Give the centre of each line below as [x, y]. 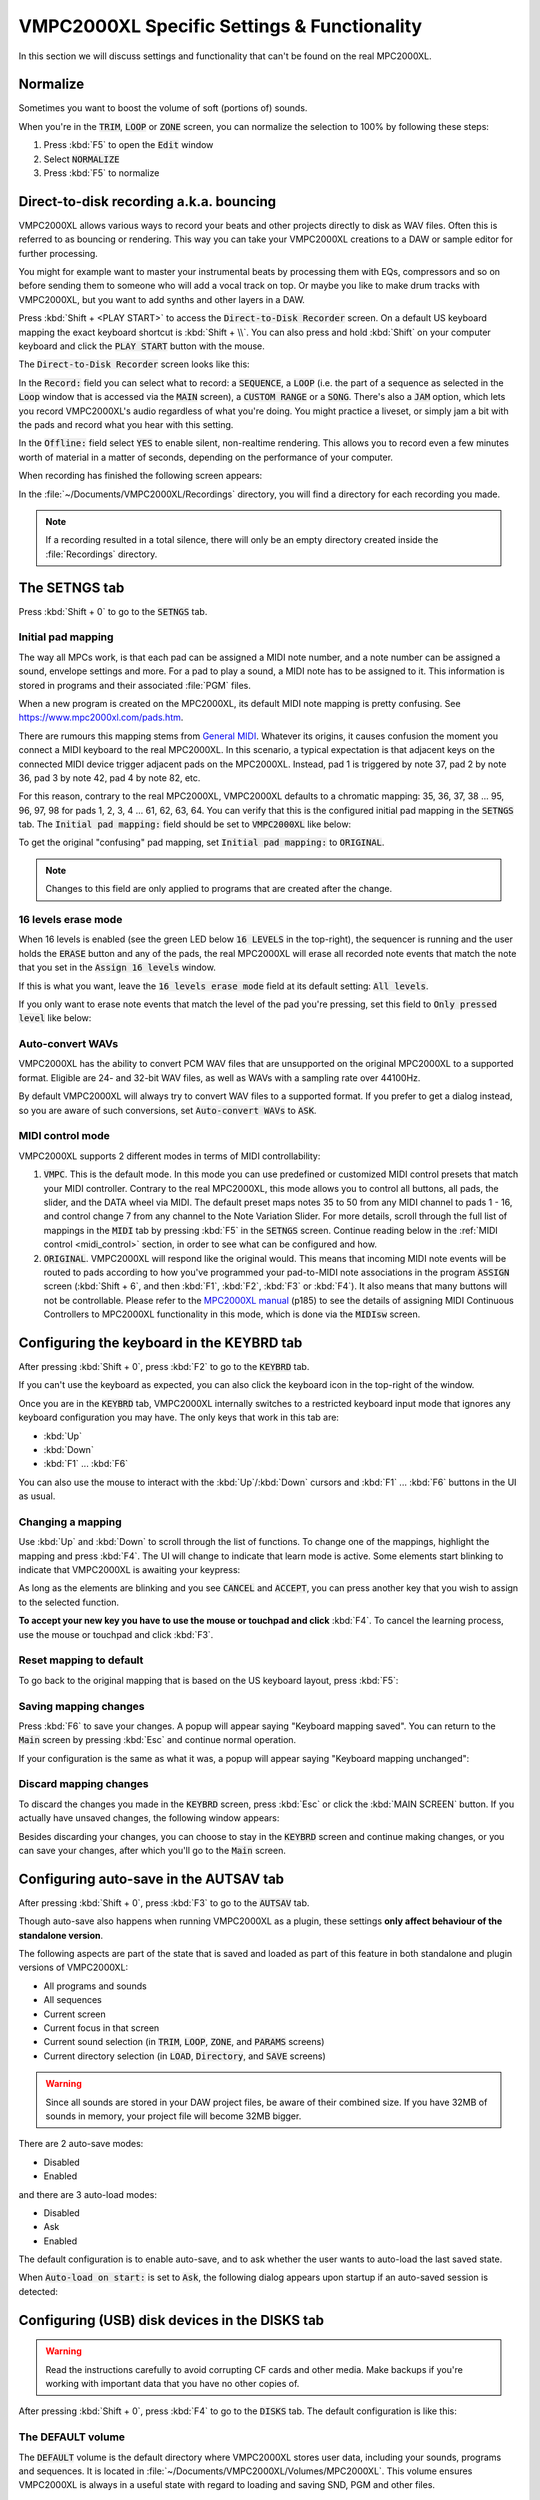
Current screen [75, 2014]
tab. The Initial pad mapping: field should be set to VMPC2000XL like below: [185, 824]
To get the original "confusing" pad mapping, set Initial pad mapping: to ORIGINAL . [201, 842]
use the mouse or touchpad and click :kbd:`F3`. [116, 1634]
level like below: [55, 1018]
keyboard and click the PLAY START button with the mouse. [141, 346]
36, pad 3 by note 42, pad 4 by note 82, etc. [109, 777]
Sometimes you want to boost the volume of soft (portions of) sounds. [163, 108]
